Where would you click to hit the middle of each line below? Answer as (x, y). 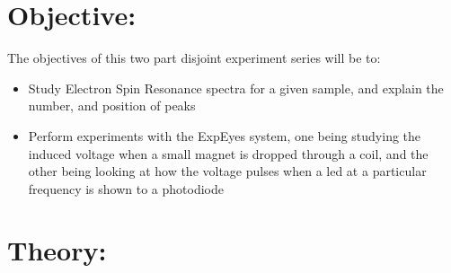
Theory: (57, 250)
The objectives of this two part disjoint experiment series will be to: (194, 58)
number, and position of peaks (112, 106)
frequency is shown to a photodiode (126, 188)
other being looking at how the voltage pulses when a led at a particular (227, 171)
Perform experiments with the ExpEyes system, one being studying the (225, 135)
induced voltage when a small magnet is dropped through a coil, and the (228, 153)
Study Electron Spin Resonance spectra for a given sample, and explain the (236, 88)
